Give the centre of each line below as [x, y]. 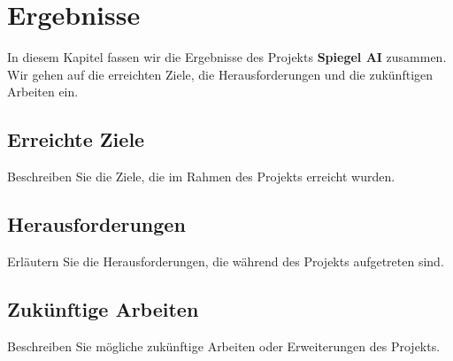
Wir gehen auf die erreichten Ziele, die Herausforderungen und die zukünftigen [220, 74]
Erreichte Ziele [76, 139]
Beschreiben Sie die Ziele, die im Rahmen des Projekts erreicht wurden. [201, 177]
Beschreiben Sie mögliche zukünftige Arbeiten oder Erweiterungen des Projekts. [224, 346]
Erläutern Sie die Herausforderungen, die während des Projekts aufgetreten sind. [226, 261]
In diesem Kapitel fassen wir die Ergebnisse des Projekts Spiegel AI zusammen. [227, 57]
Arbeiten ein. [43, 92]
